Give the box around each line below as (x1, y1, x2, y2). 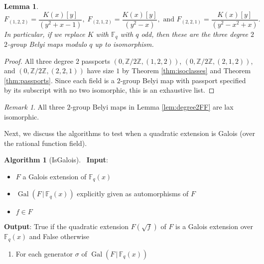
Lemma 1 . (4, 1, 39, 11)
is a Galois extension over (175, 221, 253, 232)
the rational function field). (4, 137, 87, 148)
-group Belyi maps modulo (7, 38, 87, 49)
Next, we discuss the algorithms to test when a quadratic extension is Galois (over (4, 128, 255, 138)
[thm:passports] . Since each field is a (4, 75, 115, 85)
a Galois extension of (22, 171, 87, 181)
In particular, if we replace (4, 28, 85, 39)
